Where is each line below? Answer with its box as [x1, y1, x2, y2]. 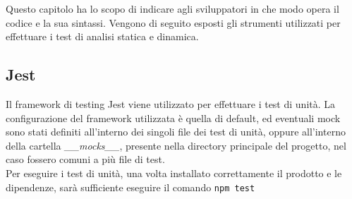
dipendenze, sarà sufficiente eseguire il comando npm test [6, 179, 255, 194]
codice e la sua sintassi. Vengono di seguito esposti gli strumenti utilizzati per [6, 15, 341, 30]
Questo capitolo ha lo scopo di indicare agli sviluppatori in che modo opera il [6, 1, 339, 16]
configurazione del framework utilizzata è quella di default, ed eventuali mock [6, 110, 341, 125]
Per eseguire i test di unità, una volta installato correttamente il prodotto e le [6, 165, 342, 180]
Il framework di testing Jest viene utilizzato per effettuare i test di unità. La [6, 96, 336, 111]
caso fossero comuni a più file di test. [6, 152, 165, 167]
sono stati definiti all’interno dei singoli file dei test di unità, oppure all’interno [6, 124, 346, 139]
